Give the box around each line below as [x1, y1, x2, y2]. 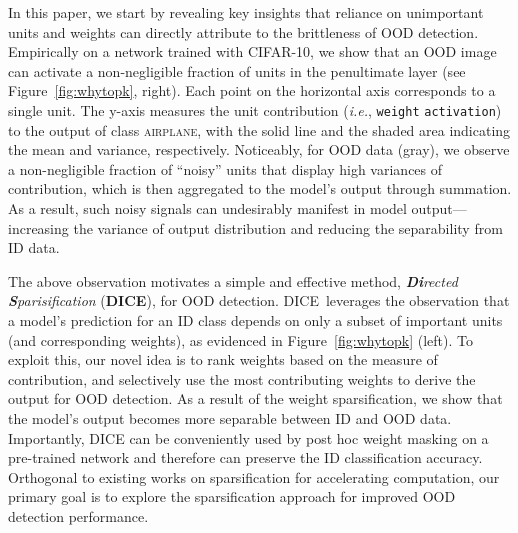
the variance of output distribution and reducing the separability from [73, 217, 503, 238]
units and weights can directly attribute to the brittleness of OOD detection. [8, 21, 479, 42]
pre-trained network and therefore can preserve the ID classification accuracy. [8, 447, 483, 468]
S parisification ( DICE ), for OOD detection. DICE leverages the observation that [8, 290, 510, 311]
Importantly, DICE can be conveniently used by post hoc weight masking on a [8, 427, 489, 448]
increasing [8, 217, 69, 238]
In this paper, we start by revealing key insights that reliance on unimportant [8, 2, 484, 22]
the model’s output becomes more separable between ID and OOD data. [8, 407, 452, 428]
